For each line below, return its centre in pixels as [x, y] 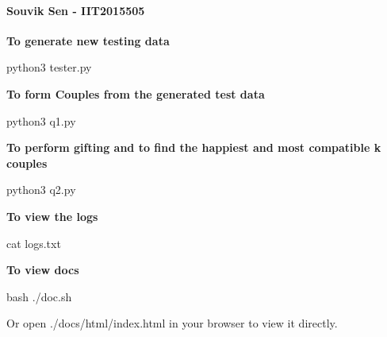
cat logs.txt [34, 243]
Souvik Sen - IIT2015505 [76, 10]
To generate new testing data [88, 40]
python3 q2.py [41, 190]
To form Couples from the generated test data [136, 93]
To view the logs [52, 216]
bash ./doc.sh [39, 296]
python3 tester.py [49, 67]
